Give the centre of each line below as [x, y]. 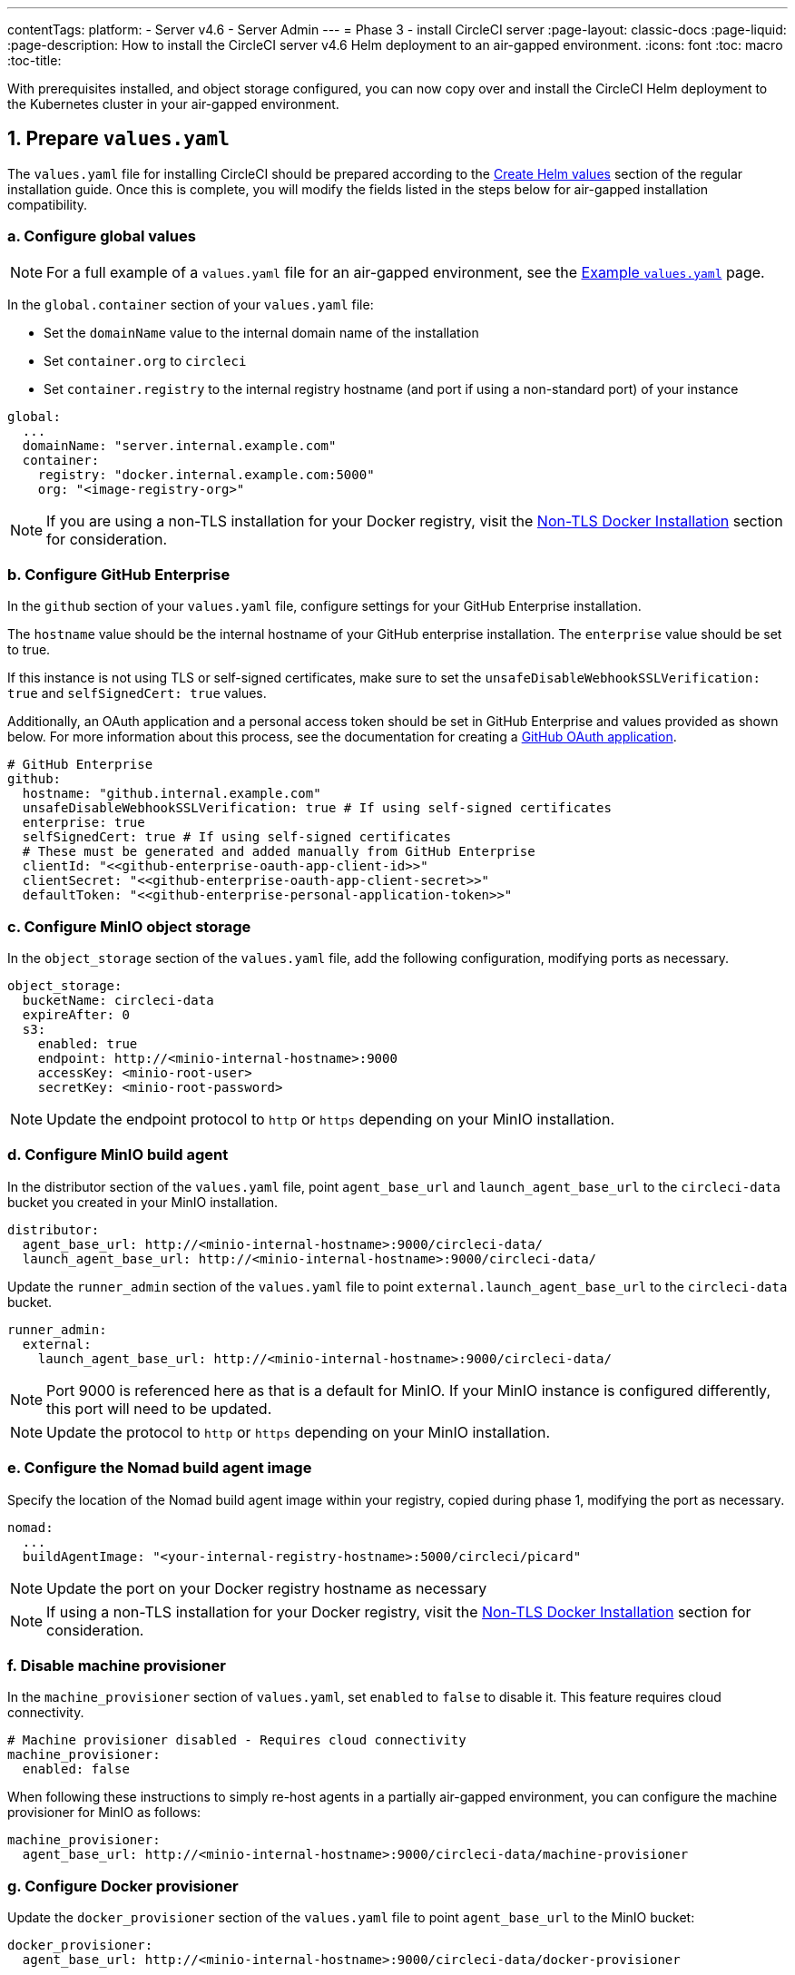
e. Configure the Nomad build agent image [160, 1468]
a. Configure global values [102, 236]
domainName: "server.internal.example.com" [179, 445]
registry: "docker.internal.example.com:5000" [206, 474]
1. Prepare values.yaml [118, 139]
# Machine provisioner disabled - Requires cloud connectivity [237, 1740]
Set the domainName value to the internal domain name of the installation [261, 332]
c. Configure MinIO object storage [129, 926]
